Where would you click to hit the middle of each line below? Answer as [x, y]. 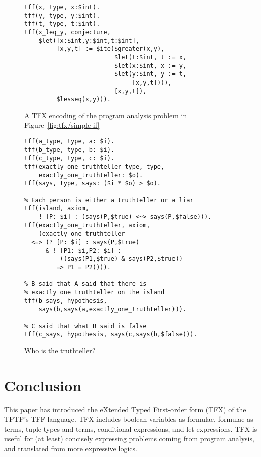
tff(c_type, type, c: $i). [69, 158]
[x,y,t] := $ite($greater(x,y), [111, 49]
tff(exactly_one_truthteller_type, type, [95, 167]
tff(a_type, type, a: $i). [69, 142]
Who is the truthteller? [60, 350]
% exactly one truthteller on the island [95, 292]
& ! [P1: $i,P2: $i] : [83, 250]
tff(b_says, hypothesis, [66, 301]
